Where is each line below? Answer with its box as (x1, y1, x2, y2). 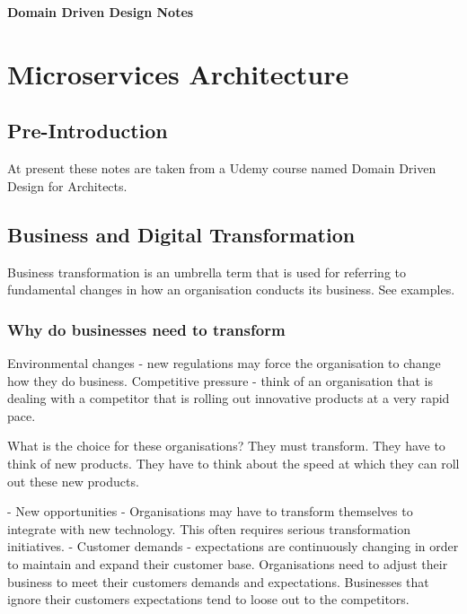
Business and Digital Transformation (7, 220, 356, 248)
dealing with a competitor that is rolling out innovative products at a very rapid (7, 389, 450, 408)
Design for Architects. (7, 176, 128, 195)
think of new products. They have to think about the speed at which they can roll (7, 453, 460, 472)
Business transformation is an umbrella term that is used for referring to (7, 262, 406, 281)
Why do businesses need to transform (7, 318, 286, 340)
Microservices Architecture (7, 55, 349, 92)
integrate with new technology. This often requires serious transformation (7, 519, 411, 538)
